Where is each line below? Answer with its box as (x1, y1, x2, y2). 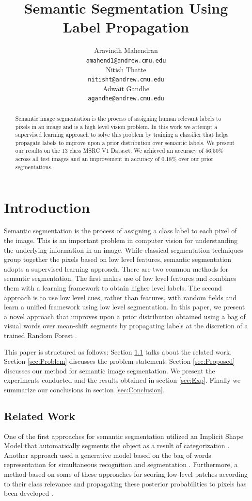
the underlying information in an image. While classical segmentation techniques (4, 244, 243, 255)
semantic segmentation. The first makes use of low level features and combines (4, 273, 236, 283)
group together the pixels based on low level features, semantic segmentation (4, 254, 232, 264)
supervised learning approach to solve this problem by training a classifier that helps (15, 130, 229, 139)
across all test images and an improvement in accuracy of (15, 155, 160, 163)
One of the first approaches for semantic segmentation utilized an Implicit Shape (4, 431, 243, 441)
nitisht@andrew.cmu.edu (88, 76, 164, 83)
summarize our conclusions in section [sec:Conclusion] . (4, 384, 165, 394)
